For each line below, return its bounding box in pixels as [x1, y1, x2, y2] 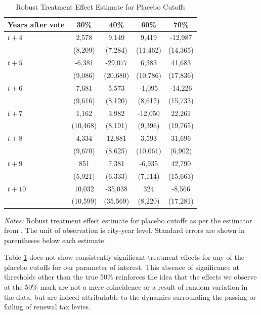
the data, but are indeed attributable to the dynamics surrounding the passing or [4, 291, 256, 302]
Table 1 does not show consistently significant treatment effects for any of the [4, 252, 244, 262]
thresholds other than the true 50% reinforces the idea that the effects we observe [4, 271, 257, 282]
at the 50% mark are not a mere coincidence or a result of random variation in [4, 282, 248, 292]
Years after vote [8, 19, 65, 29]
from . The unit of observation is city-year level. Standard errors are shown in [4, 225, 245, 235]
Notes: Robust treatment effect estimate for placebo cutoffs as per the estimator [4, 215, 252, 225]
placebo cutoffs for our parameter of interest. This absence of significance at [4, 261, 239, 272]
